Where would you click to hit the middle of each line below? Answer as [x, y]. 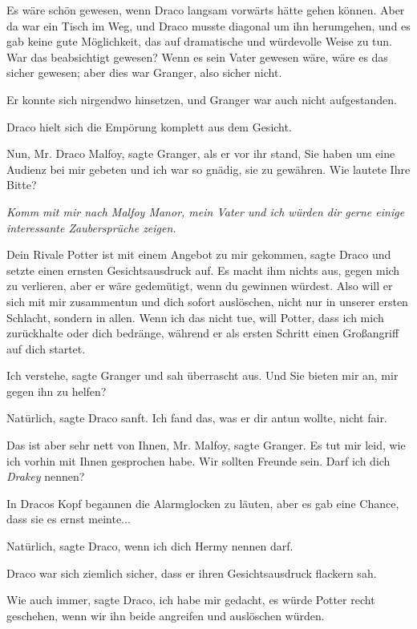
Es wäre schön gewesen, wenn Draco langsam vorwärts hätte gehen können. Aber [206, 10]
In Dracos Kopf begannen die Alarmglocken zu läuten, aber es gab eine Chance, [203, 503]
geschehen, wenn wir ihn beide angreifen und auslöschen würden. [166, 615]
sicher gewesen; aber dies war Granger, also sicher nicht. [144, 73]
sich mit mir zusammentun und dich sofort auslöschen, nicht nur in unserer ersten [207, 301]
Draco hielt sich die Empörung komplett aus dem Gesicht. [149, 126]
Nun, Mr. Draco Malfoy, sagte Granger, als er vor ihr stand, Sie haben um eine [201, 153]
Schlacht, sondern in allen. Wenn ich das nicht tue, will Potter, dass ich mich [195, 317]
